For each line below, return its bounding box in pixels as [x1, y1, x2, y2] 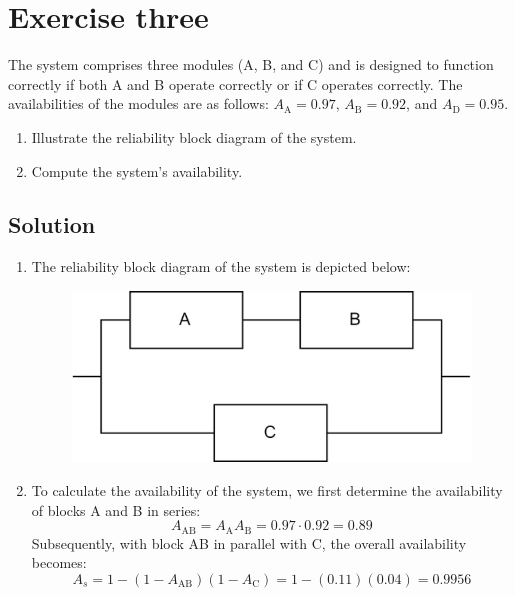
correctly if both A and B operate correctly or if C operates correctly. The [8, 73, 463, 94]
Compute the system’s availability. [31, 160, 243, 181]
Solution [8, 209, 96, 240]
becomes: [31, 552, 87, 573]
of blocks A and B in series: [31, 499, 201, 520]
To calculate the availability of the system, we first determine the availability [31, 480, 503, 501]
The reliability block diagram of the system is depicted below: [31, 256, 411, 277]
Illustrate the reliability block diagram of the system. [31, 126, 357, 147]
